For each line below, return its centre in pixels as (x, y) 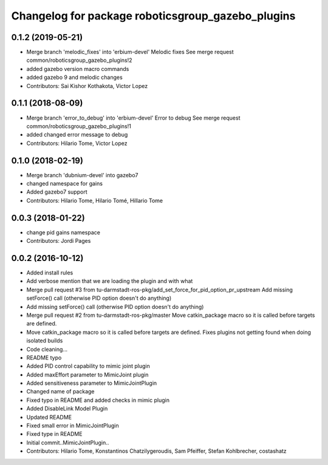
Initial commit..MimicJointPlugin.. (68, 443)
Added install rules (50, 273)
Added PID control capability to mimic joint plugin (88, 366)
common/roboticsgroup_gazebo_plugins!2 (80, 60)
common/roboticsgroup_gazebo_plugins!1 (79, 126)
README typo (44, 358)
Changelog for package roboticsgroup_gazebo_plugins (153, 16)
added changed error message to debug (77, 135)
